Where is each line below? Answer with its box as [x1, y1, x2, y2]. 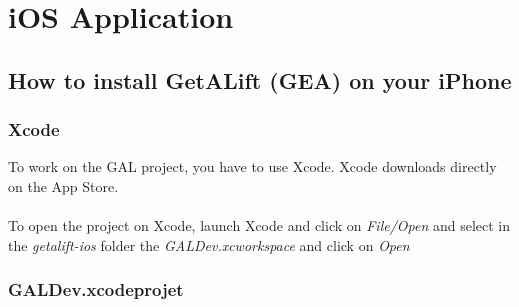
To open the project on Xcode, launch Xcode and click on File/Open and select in [8, 215, 511, 236]
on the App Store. [8, 175, 119, 196]
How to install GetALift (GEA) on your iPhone [8, 64, 512, 95]
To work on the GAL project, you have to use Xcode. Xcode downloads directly [8, 156, 497, 177]
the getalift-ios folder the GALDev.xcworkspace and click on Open [8, 234, 410, 255]
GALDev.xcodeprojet [8, 277, 184, 302]
